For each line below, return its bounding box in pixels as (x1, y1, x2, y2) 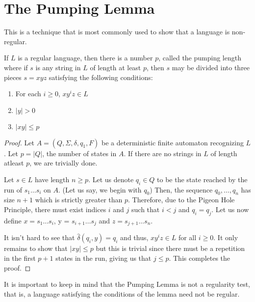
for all (178, 232, 197, 243)
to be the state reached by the (157, 174, 248, 184)
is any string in (35, 62, 81, 72)
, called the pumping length (158, 53, 241, 63)
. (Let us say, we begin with (58, 184, 142, 194)
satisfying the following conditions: (49, 72, 153, 82)
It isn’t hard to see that (4, 232, 75, 243)
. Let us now (211, 204, 249, 215)
